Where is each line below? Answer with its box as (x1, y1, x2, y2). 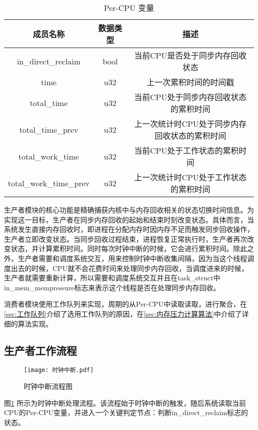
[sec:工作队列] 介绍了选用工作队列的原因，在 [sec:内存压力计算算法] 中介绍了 (4, 308, 242, 319)
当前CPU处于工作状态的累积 (134, 145, 239, 156)
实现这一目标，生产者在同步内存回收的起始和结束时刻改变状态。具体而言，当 (4, 214, 254, 224)
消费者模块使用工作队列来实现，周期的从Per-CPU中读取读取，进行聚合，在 (4, 299, 247, 309)
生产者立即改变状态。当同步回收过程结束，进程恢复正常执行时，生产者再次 (4, 233, 247, 244)
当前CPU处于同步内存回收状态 (134, 91, 247, 103)
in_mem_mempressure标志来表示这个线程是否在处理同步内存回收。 (4, 282, 220, 292)
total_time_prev (19, 123, 78, 135)
